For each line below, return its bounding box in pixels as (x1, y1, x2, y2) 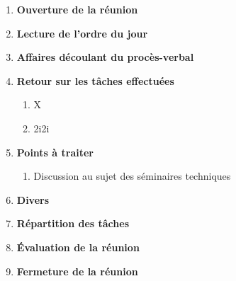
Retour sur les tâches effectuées (16, 73, 174, 88)
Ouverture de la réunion (16, 2, 138, 16)
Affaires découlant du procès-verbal (16, 50, 194, 64)
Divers (16, 192, 50, 207)
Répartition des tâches (16, 216, 129, 231)
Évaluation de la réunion (16, 239, 140, 254)
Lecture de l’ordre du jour (16, 25, 148, 40)
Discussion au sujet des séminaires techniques (33, 168, 231, 183)
